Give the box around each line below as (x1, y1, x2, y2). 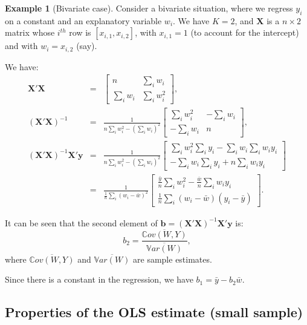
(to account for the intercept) (190, 26, 299, 39)
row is (69, 26, 91, 39)
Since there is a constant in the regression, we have (5, 273, 193, 286)
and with (5, 39, 38, 52)
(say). (76, 39, 97, 52)
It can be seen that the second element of (5, 216, 158, 229)
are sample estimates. (133, 252, 212, 265)
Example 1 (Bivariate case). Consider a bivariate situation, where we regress (5, 2, 293, 14)
